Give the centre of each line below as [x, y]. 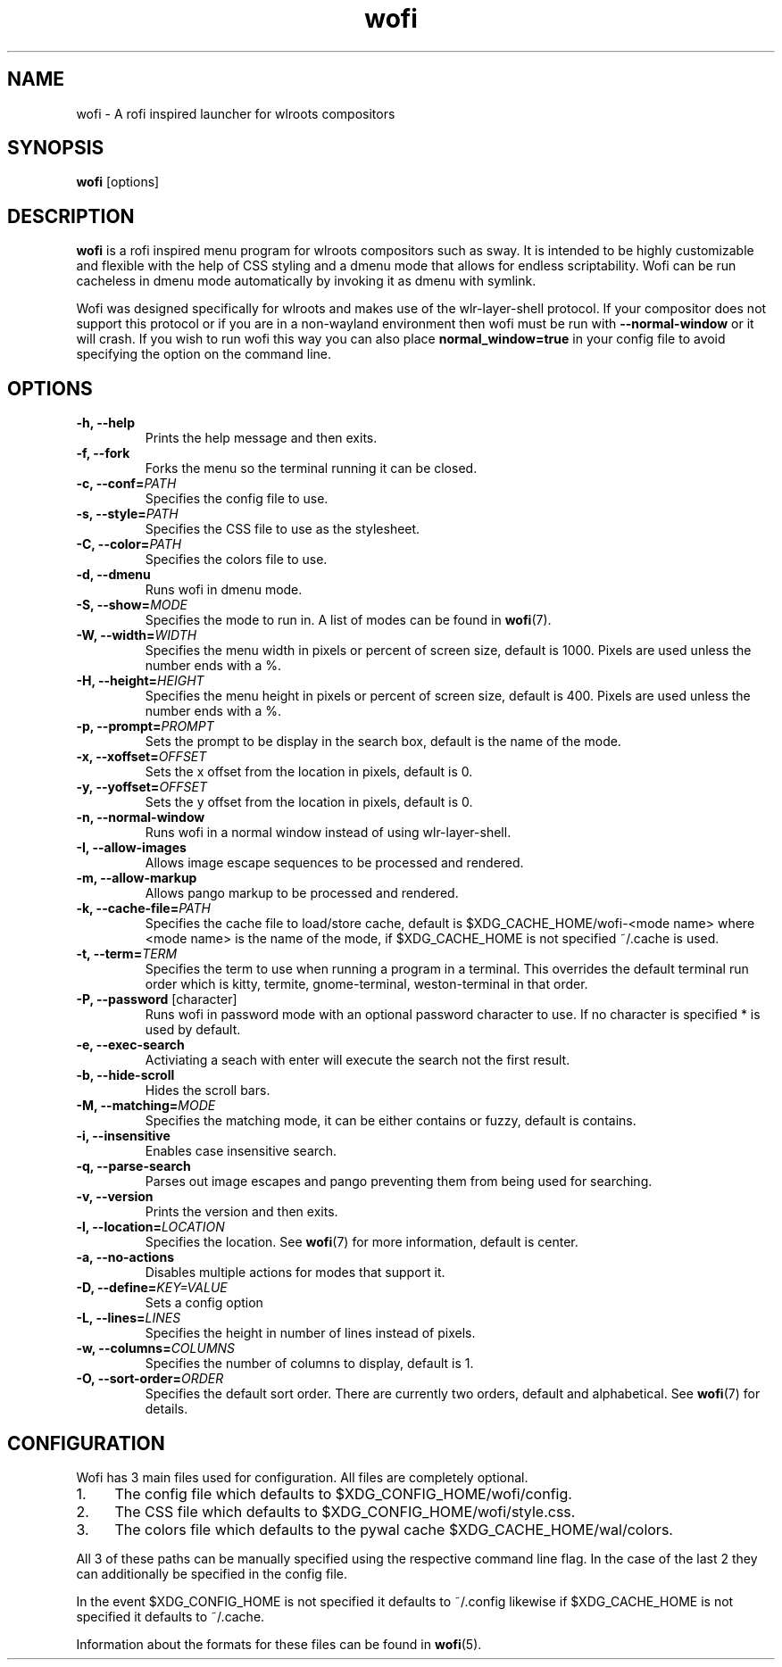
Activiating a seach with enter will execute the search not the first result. [358, 1060]
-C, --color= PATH [129, 544]
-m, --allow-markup [137, 878]
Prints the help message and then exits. [261, 438]
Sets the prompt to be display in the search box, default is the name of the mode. [383, 742]
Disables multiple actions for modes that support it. [295, 1273]
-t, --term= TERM [127, 954]
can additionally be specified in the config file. [212, 1573]
